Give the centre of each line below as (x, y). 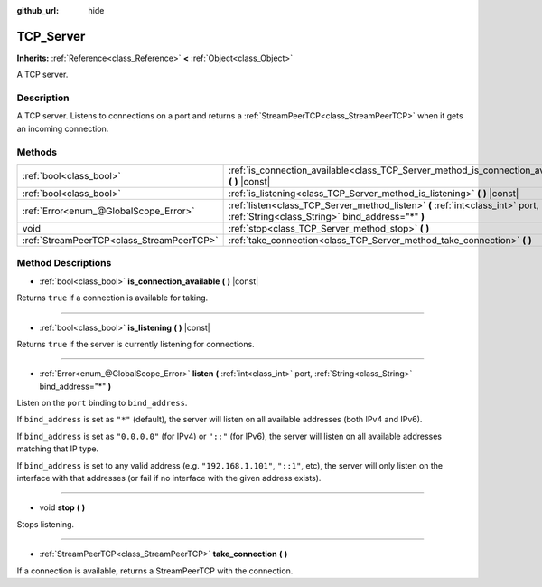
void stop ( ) (62, 507)
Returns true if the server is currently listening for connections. (135, 344)
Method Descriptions (64, 263)
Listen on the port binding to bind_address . (102, 403)
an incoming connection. (63, 128)
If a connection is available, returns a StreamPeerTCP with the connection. (155, 571)
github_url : (37, 10)
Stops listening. (46, 524)
